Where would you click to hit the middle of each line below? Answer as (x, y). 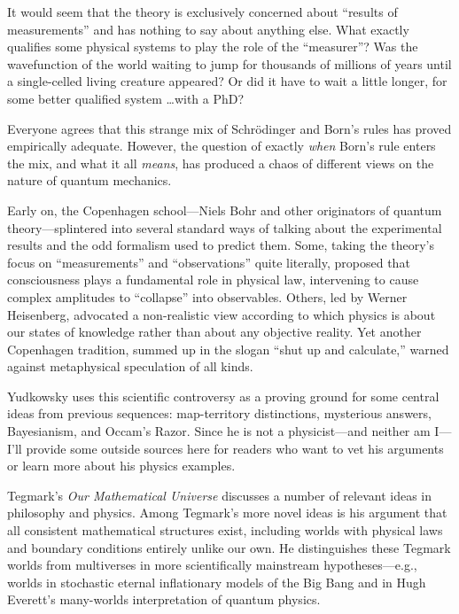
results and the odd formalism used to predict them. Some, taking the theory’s (221, 245)
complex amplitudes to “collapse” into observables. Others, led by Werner (207, 296)
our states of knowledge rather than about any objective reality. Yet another (214, 332)
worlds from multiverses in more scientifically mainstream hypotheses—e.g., (212, 565)
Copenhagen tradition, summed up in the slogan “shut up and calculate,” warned (228, 349)
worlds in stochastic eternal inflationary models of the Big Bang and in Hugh (217, 582)
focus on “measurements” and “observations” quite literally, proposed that (209, 262)
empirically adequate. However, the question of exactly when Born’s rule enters (222, 146)
